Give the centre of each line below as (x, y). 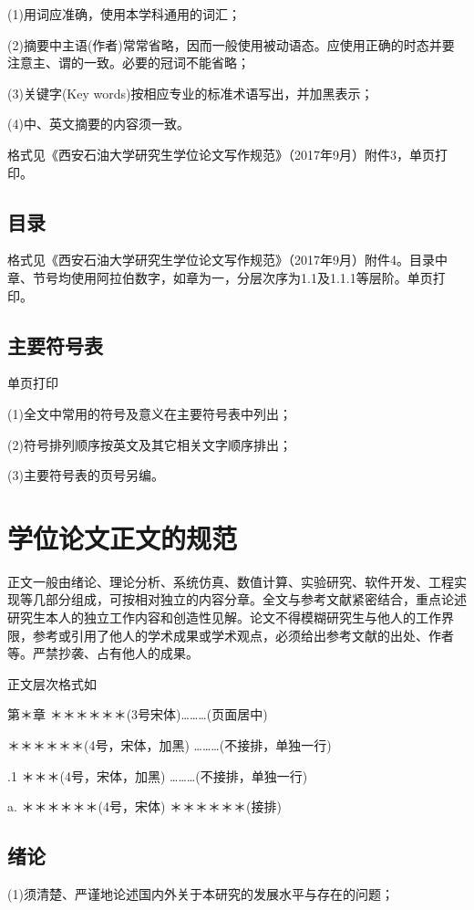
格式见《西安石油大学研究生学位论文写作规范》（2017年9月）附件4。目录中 (227, 260)
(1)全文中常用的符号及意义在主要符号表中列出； (149, 413)
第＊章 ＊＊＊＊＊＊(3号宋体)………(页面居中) (138, 714)
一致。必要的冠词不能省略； (166, 63)
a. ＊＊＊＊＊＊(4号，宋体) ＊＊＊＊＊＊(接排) (144, 806)
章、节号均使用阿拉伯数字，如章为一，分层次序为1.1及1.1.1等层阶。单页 (220, 277)
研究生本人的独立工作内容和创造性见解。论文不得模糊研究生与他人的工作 (224, 617)
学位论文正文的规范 (123, 537)
